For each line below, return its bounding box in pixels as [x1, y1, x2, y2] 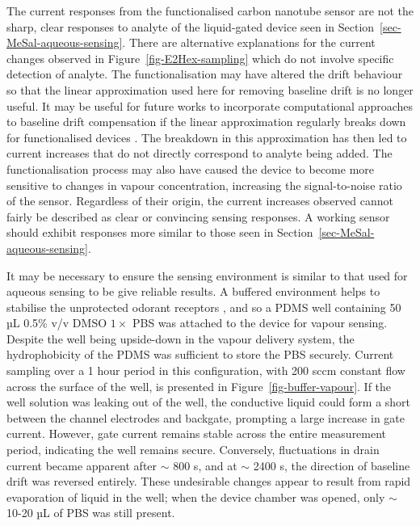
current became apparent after [6, 457, 157, 473]
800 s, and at [173, 457, 237, 473]
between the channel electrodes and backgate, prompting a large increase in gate [6, 409, 405, 426]
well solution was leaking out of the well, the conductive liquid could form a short [6, 393, 411, 410]
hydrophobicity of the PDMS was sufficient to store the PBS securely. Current [6, 346, 394, 363]
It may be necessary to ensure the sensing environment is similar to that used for [6, 267, 408, 284]
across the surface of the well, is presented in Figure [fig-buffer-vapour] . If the [6, 377, 392, 394]
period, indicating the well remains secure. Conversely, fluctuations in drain [6, 441, 380, 458]
